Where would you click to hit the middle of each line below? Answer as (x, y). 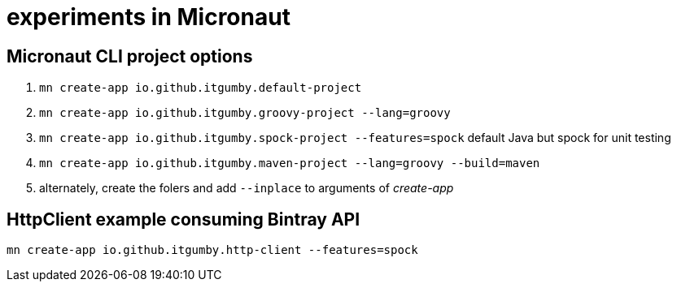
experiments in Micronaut (149, 17)
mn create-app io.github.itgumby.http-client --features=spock (212, 250)
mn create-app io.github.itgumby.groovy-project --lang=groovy (245, 113)
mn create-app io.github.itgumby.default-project (201, 88)
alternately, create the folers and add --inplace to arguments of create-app (247, 188)
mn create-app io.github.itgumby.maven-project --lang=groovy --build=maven (290, 163)
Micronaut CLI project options (130, 56)
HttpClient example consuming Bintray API (183, 219)
